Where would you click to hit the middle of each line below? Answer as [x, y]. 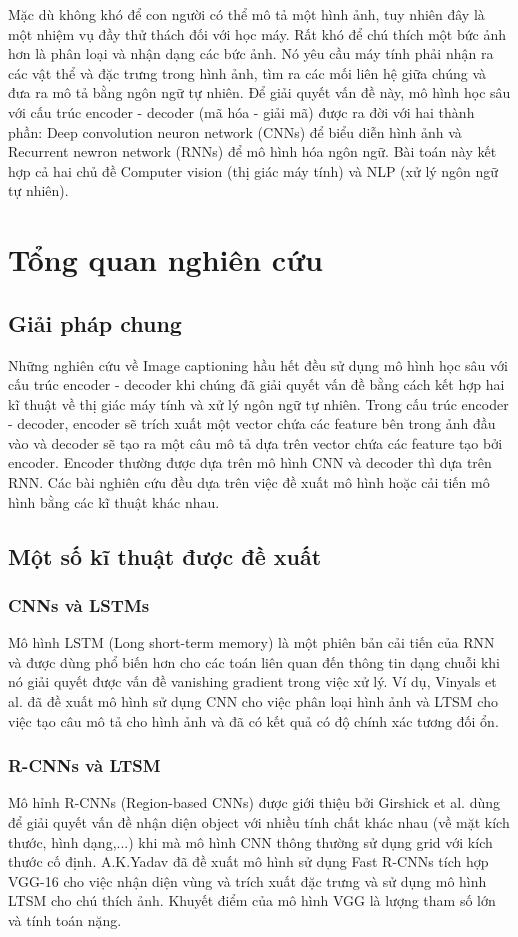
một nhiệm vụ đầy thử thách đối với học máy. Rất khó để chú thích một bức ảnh [257, 33]
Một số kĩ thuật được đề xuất [165, 555]
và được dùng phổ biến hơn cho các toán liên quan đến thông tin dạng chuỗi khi [254, 661]
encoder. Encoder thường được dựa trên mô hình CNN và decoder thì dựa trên [250, 462]
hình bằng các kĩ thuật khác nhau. [114, 501]
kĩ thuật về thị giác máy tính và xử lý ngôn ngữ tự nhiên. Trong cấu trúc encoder [258, 403]
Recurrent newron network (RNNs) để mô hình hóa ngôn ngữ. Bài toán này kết [252, 151]
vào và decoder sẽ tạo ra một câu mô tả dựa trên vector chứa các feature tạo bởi [255, 442]
